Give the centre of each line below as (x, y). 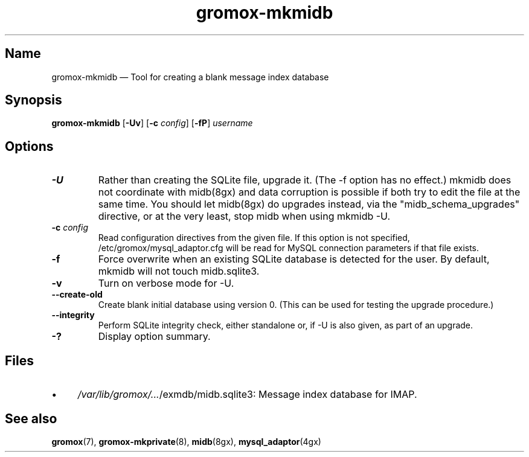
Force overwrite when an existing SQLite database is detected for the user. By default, (294, 259)
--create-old (77, 295)
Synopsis (34, 100)
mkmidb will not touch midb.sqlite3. (179, 271)
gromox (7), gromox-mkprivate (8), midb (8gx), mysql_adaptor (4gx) (186, 441)
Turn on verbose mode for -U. (166, 283)
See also (31, 418)
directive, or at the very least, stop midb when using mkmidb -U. (244, 216)
